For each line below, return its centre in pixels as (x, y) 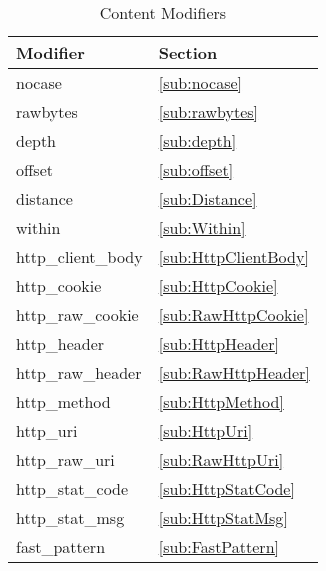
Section (188, 52)
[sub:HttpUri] (205, 430)
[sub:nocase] (200, 82)
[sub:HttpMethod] (221, 401)
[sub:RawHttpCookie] (233, 314)
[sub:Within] (202, 227)
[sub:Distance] (207, 198)
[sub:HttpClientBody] (233, 256)
